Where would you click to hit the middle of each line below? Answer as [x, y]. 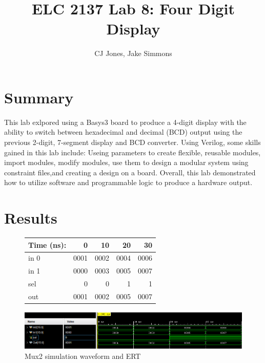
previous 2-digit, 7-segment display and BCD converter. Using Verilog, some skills [132, 142]
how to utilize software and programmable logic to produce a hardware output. [128, 182]
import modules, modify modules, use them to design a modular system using [126, 162]
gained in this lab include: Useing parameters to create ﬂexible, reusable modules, [132, 152]
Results [31, 218]
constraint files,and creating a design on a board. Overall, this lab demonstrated [130, 172]
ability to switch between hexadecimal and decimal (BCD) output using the [123, 132]
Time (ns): [47, 244]
